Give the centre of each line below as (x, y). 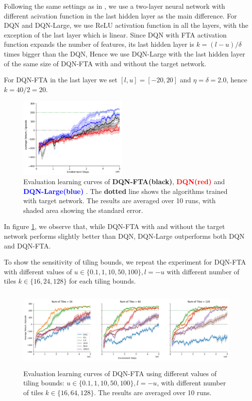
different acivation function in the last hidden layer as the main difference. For (120, 15)
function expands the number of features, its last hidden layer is (99, 44)
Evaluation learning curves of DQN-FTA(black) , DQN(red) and (124, 181)
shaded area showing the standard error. (83, 210)
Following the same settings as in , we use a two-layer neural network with (115, 6)
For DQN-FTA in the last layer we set (61, 80)
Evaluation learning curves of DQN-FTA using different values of (120, 373)
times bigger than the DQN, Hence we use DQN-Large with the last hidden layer (125, 53)
